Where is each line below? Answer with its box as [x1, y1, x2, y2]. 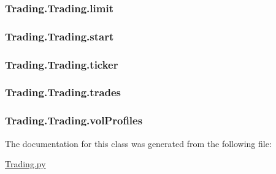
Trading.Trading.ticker [5, 56, 118, 72]
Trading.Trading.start [5, 28, 114, 43]
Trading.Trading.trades [5, 85, 121, 100]
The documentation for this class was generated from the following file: [5, 137, 272, 149]
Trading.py [5, 157, 46, 170]
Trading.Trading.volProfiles [5, 113, 143, 128]
